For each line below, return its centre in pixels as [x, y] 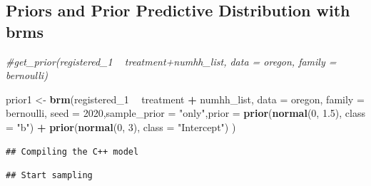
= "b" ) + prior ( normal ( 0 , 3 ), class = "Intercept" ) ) [121, 126]
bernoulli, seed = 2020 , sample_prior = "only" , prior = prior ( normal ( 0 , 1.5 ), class [185, 113]
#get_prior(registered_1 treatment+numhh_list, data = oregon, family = [171, 61]
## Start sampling [49, 176]
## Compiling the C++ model [72, 151]
